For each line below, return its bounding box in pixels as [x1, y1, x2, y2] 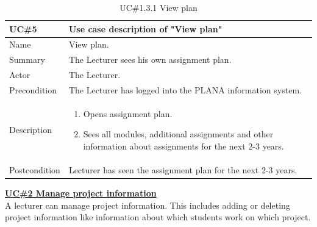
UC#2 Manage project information [5, 186, 157, 199]
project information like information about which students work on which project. [5, 211, 311, 223]
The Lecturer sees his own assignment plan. [68, 53, 232, 66]
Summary [9, 53, 45, 66]
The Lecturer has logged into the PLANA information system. [68, 83, 302, 96]
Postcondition [9, 163, 60, 176]
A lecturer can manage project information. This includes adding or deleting [5, 198, 290, 211]
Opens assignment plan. [83, 107, 173, 120]
